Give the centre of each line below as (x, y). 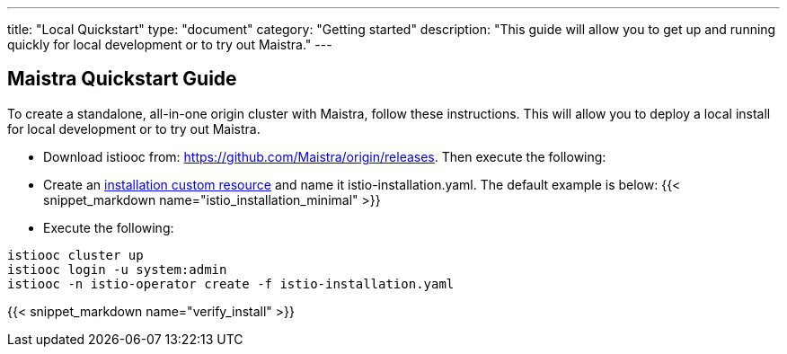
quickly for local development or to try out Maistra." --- (170, 44)
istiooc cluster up (75, 255)
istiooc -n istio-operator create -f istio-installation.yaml (231, 283)
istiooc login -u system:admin (117, 269)
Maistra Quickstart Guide (122, 79)
